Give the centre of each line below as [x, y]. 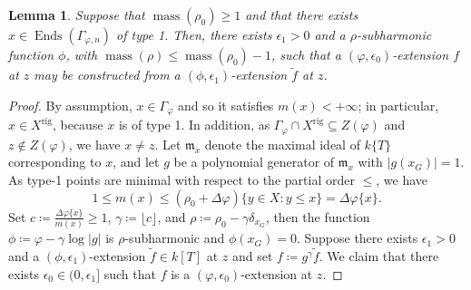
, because [78, 125]
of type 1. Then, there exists [194, 34]
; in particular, [398, 105]
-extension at [277, 273]
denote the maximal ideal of [282, 144]
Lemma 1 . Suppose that [77, 14]
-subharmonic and [175, 238]
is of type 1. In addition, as [194, 125]
